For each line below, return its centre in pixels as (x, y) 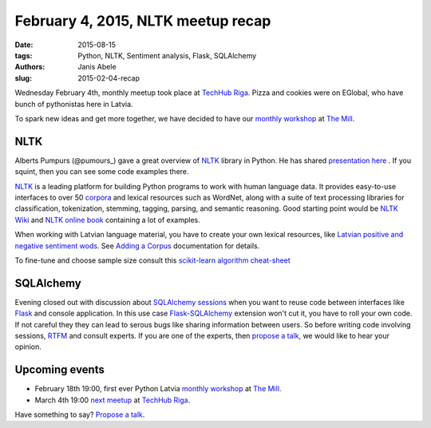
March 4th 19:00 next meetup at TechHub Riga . (113, 400)
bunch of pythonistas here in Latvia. (74, 104)
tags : (24, 55)
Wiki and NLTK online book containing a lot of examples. (107, 220)
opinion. (28, 347)
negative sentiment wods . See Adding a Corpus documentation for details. (137, 246)
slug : (23, 78)
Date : (24, 45)
